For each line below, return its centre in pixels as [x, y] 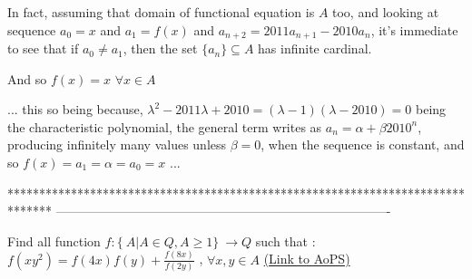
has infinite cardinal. [315, 48]
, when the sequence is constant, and [363, 144]
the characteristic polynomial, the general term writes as [165, 126]
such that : [285, 241]
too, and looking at [386, 12]
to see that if [43, 48]
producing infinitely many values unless [117, 144]
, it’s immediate [414, 29]
